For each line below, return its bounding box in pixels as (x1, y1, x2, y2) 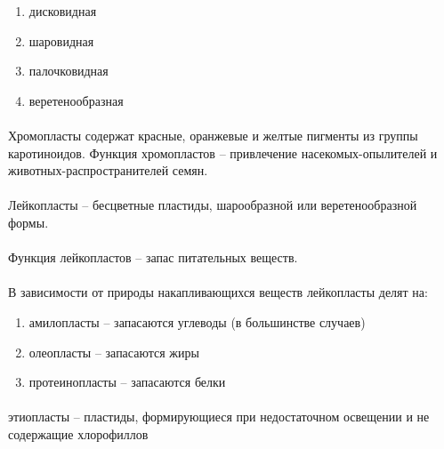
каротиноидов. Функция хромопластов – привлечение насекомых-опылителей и (8, 143, 438, 162)
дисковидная (28, 2, 97, 20)
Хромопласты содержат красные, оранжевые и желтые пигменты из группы (8, 125, 418, 144)
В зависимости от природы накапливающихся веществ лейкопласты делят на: (8, 283, 428, 301)
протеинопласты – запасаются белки (28, 373, 226, 391)
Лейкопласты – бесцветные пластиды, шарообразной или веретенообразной (8, 196, 417, 214)
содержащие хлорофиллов (8, 424, 149, 443)
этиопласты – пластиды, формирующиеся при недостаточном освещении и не (8, 407, 430, 426)
